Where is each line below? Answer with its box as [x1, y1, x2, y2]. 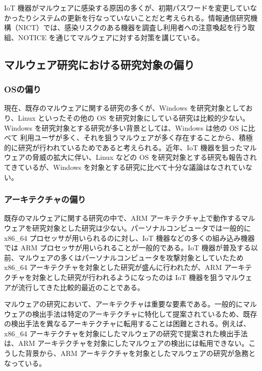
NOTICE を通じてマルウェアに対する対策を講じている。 [18, 32, 204, 42]
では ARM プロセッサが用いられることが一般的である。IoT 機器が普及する [4, 242, 251, 253]
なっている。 [4, 357, 46, 368]
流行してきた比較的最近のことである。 [18, 282, 145, 292]
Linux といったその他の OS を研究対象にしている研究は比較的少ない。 [18, 112, 249, 123]
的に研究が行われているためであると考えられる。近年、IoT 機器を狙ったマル [4, 142, 257, 152]
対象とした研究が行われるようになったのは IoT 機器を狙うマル [32, 271, 238, 282]
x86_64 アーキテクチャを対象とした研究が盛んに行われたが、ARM [4, 262, 222, 272]
